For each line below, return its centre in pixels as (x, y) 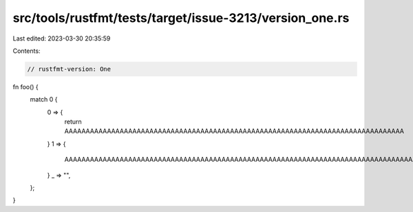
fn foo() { (26, 86)
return (73, 122)
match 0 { (44, 99)
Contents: (27, 51)
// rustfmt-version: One (69, 69)
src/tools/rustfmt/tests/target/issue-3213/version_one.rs (181, 18)
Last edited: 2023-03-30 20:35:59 (62, 38)
